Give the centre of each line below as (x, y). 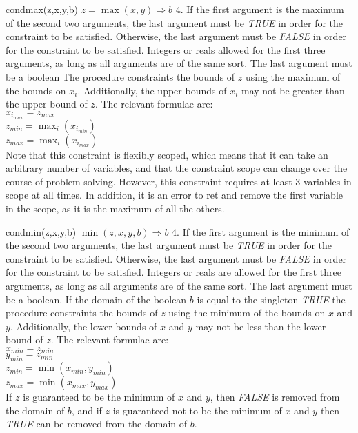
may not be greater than (293, 90)
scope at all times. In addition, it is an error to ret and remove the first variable (175, 195)
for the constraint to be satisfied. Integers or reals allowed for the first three (166, 49)
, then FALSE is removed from (275, 397)
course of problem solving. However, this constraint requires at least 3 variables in (179, 181)
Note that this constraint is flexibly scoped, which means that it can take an (167, 154)
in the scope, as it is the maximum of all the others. (115, 208)
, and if (87, 410)
